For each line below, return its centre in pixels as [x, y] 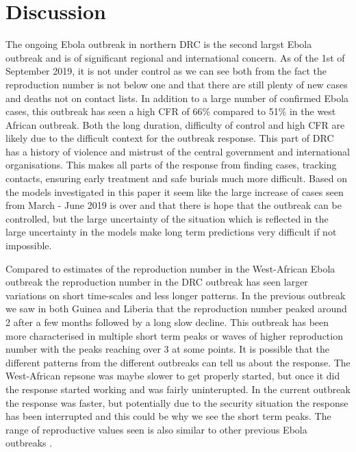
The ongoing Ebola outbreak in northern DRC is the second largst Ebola [159, 44]
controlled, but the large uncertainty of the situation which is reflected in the [167, 218]
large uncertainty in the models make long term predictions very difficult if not [171, 232]
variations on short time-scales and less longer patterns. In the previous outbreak [176, 295]
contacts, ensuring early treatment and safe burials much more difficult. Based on [176, 178]
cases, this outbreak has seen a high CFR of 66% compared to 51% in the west [171, 111]
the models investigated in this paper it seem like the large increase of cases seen [175, 191]
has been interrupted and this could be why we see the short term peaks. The [168, 416]
